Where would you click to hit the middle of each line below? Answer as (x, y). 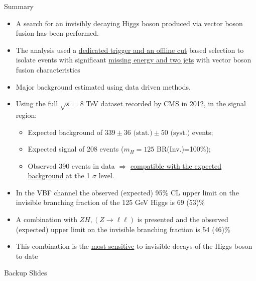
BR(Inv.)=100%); (184, 149)
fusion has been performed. (57, 33)
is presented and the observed (183, 219)
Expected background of (65, 132)
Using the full (37, 103)
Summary (19, 6)
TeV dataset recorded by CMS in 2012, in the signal (166, 103)
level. (106, 175)
